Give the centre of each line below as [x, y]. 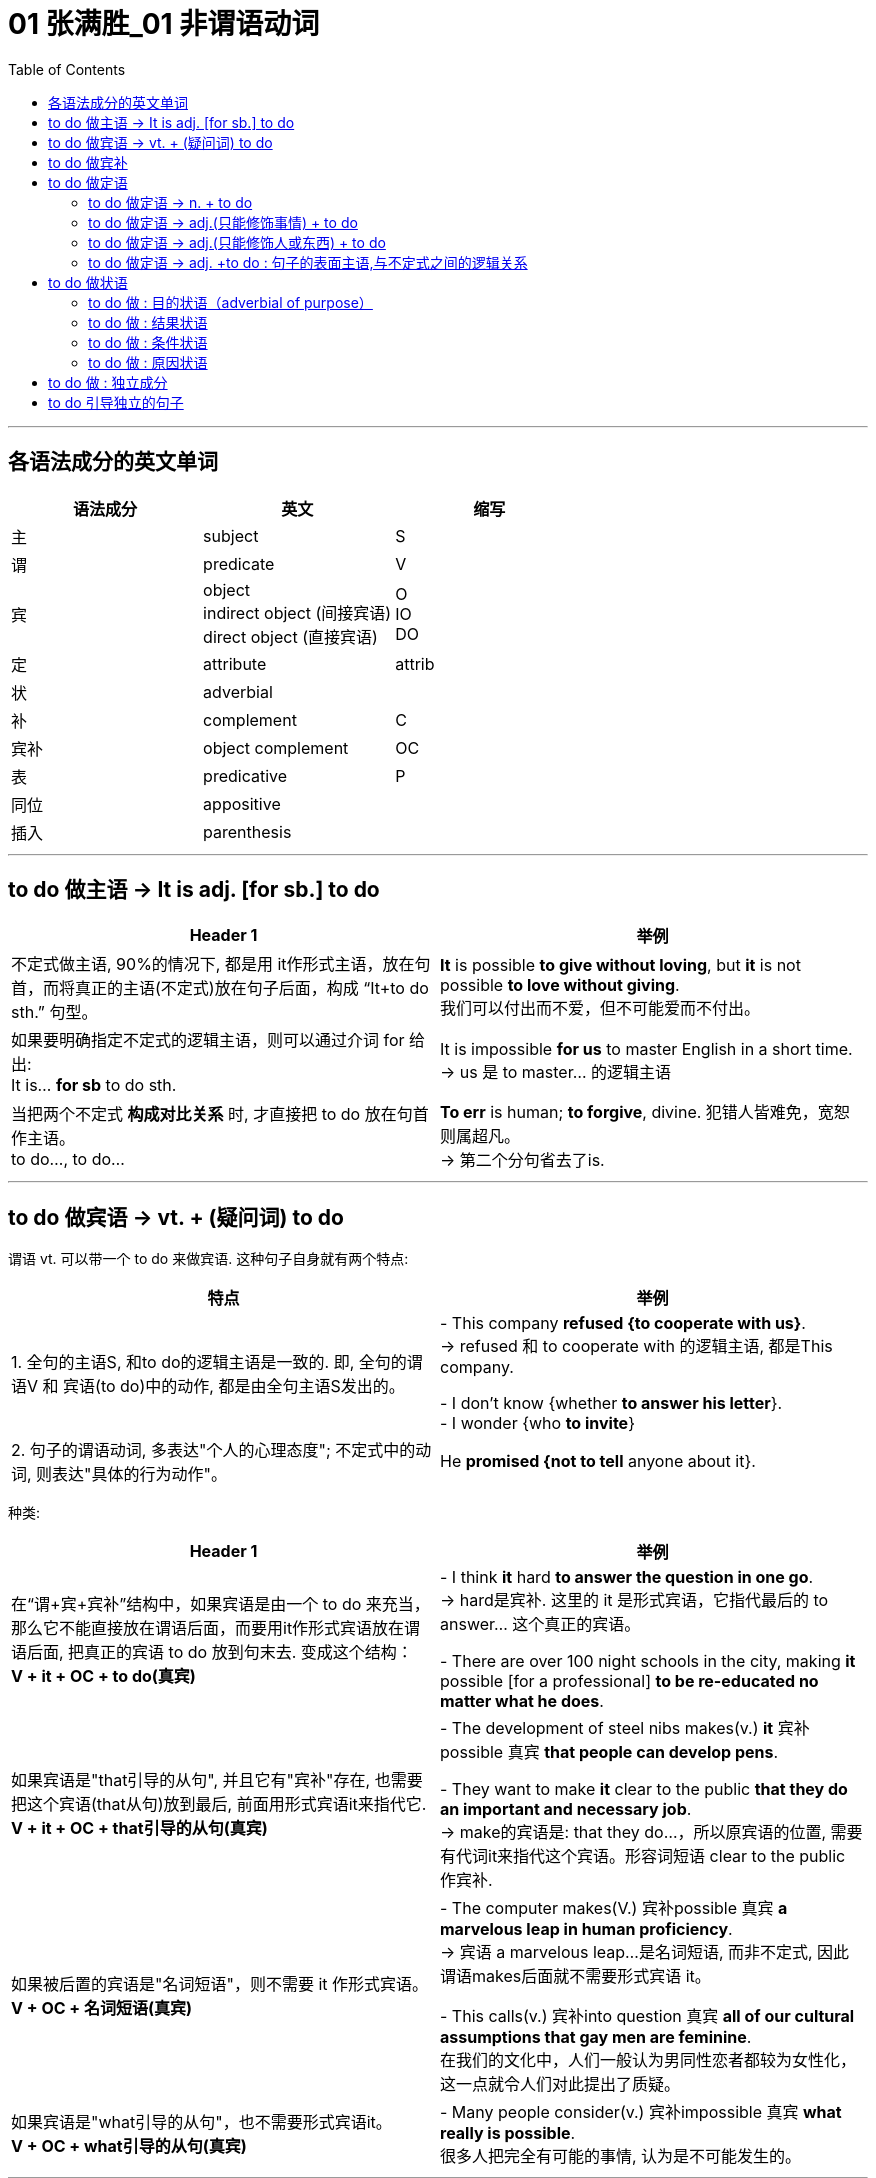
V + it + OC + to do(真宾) [103, 1676]
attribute [235, 663]
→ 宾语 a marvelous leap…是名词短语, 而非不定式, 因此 [645, 1952]
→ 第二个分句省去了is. [522, 1160]
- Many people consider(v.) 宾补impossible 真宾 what [641, 2112]
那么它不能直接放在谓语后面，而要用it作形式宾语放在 [208, 1628]
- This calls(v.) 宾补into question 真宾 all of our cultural [647, 2016]
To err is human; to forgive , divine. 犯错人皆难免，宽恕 [645, 1112]
